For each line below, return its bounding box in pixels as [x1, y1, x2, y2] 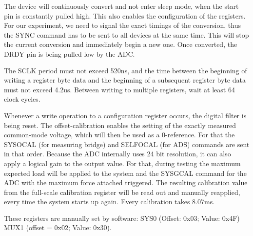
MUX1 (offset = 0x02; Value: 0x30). [4, 222, 112, 233]
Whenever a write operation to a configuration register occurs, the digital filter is [4, 110, 247, 120]
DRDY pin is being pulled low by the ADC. [4, 48, 135, 59]
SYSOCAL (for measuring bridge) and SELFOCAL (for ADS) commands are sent [4, 139, 250, 149]
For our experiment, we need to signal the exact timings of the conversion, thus [4, 20, 241, 30]
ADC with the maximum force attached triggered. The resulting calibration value [4, 177, 248, 188]
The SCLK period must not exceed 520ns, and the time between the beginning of [4, 65, 247, 75]
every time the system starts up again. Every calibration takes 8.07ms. [4, 196, 215, 207]
